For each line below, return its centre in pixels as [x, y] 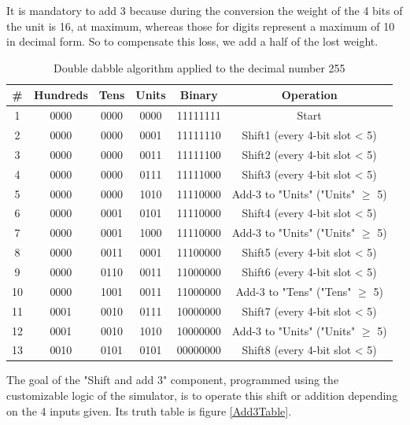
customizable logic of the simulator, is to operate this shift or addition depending [202, 395]
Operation [309, 95]
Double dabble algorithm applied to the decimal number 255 [199, 67]
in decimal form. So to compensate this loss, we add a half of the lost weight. [192, 41]
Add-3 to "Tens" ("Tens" [294, 291]
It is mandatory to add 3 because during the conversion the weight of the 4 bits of [205, 10]
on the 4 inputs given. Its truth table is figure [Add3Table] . [149, 410]
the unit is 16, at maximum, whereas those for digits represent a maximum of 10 [201, 26]
